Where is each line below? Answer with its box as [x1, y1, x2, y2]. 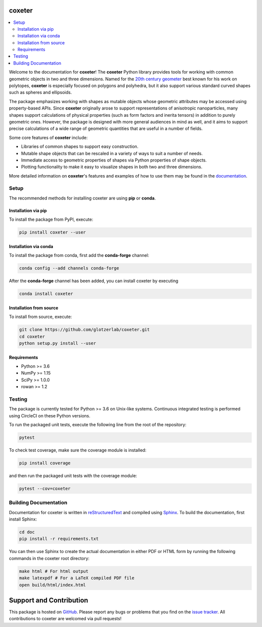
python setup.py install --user [19, 340, 97, 346]
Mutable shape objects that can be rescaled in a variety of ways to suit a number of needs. [21, 150, 203, 156]
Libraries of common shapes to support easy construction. [21, 143, 139, 149]
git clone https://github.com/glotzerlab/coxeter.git [19, 327, 150, 333]
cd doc [19, 529, 35, 535]
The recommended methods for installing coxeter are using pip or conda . [9, 195, 156, 201]
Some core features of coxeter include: [9, 134, 88, 141]
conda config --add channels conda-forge [19, 266, 119, 271]
